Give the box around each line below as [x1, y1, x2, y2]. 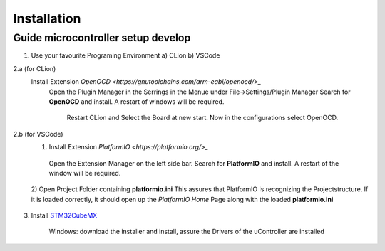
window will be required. [48, 169, 121, 177]
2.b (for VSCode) [13, 129, 63, 138]
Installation [13, 11, 81, 26]
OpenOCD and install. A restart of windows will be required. [48, 97, 225, 106]
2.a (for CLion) [13, 64, 56, 73]
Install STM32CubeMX [31, 211, 98, 220]
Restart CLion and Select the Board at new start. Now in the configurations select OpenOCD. [66, 114, 339, 122]
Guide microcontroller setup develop [13, 31, 191, 44]
